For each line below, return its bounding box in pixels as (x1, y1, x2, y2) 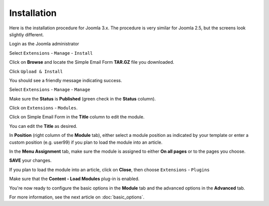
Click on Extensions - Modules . (9, 105, 78, 111)
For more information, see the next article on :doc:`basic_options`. (9, 194, 144, 200)
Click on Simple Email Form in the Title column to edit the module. (9, 114, 144, 120)
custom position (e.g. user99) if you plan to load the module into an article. (9, 139, 163, 145)
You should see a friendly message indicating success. (9, 77, 122, 83)
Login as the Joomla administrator (9, 41, 79, 47)
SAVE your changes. (9, 157, 52, 164)
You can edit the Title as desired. (9, 123, 77, 129)
